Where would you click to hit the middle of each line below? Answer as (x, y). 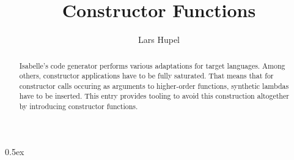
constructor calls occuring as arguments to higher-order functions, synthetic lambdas (154, 86)
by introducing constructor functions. (79, 106)
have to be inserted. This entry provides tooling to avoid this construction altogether (154, 96)
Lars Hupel (159, 40)
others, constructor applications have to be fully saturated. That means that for (146, 76)
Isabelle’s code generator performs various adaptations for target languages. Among (152, 65)
